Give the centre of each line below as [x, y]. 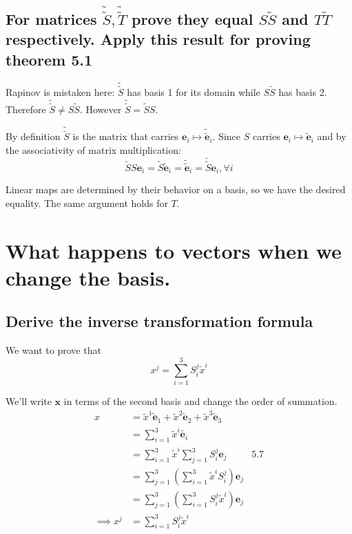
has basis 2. [303, 92]
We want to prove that [53, 350]
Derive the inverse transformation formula [159, 321]
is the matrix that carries [126, 136]
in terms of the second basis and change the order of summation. [200, 400]
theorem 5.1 [49, 59]
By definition [33, 136]
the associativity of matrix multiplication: [93, 149]
